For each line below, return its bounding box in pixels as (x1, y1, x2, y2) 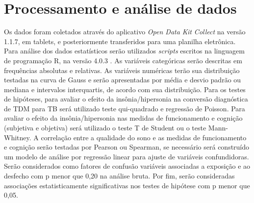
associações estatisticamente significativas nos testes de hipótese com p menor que (4, 180, 250, 190)
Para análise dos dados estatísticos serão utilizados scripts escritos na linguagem (4, 46, 245, 56)
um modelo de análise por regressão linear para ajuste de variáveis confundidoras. (4, 151, 249, 161)
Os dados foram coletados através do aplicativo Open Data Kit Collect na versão (4, 26, 246, 37)
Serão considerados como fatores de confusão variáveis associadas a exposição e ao (4, 161, 251, 171)
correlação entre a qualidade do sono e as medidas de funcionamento (41, 132, 247, 142)
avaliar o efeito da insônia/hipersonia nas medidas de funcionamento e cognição (4, 113, 243, 123)
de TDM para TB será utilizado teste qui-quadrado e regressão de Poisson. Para (4, 103, 245, 113)
